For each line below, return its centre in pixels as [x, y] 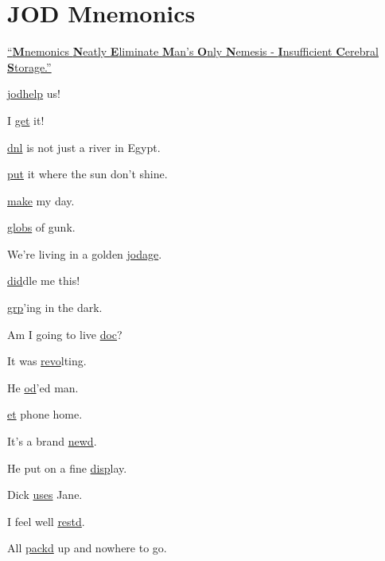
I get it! [26, 120]
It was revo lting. [47, 361]
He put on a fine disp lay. [67, 467]
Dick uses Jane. [45, 495]
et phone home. [45, 414]
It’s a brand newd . [52, 441]
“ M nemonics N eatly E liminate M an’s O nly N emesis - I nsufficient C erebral [193, 51]
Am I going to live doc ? [65, 334]
